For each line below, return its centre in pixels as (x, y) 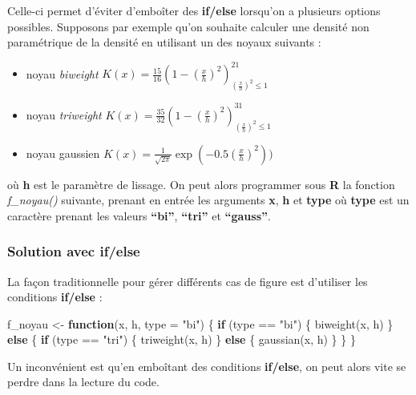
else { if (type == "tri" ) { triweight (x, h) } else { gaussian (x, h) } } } (182, 339)
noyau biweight (62, 73)
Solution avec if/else (74, 251)
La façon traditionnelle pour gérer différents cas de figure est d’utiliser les (188, 281)
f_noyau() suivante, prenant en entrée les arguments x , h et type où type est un (208, 200)
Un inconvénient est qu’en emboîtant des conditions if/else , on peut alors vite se (207, 366)
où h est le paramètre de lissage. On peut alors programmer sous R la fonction (201, 184)
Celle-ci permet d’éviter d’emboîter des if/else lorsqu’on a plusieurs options (194, 10)
